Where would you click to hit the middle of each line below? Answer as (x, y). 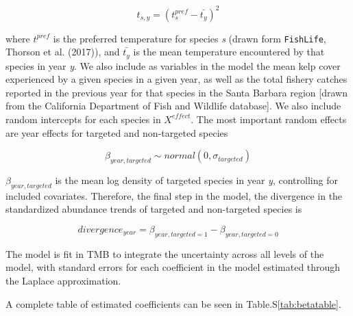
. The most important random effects (269, 119)
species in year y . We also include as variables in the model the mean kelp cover (173, 65)
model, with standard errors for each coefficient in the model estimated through (173, 267)
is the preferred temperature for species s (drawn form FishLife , (190, 38)
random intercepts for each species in (83, 119)
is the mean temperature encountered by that (229, 52)
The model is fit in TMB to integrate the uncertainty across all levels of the (165, 253)
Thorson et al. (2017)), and (63, 52)
